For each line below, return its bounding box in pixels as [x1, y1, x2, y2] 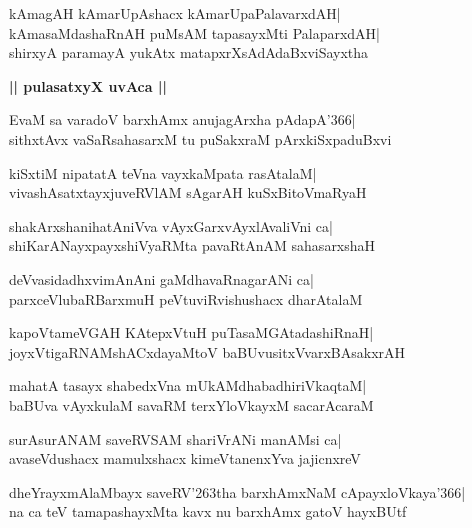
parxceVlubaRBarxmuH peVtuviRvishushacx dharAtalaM [9, 288, 363, 309]
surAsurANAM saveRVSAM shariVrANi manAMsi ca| [9, 428, 342, 449]
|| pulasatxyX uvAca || [9, 75, 167, 96]
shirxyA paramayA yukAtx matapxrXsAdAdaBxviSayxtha [9, 42, 369, 63]
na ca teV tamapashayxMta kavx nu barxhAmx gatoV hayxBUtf [9, 501, 407, 522]
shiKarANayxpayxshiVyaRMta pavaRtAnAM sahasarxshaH [9, 235, 376, 256]
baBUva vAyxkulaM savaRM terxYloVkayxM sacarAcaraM [9, 394, 374, 415]
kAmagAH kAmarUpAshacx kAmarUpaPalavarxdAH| [9, 3, 341, 23]
